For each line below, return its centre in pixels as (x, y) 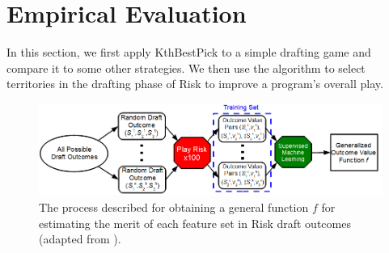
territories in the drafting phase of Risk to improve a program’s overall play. (195, 84)
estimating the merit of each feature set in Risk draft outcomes (195, 223)
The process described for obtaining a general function (174, 207)
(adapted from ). (80, 239)
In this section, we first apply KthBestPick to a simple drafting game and (189, 52)
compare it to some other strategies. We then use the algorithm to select (186, 67)
